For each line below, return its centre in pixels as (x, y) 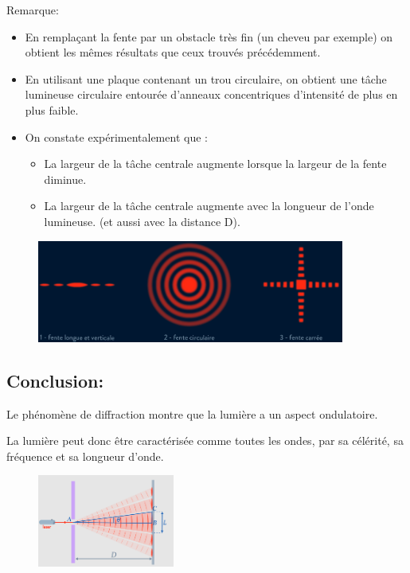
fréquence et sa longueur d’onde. (85, 456)
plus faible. (52, 109)
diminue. (65, 179)
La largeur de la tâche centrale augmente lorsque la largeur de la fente (215, 164)
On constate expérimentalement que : (116, 136)
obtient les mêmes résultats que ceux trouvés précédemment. (173, 52)
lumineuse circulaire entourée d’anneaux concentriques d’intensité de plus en (211, 94)
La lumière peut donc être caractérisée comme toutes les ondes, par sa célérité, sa (205, 440)
